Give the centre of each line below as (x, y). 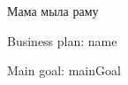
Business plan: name (62, 40)
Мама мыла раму (53, 11)
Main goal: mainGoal (64, 70)
